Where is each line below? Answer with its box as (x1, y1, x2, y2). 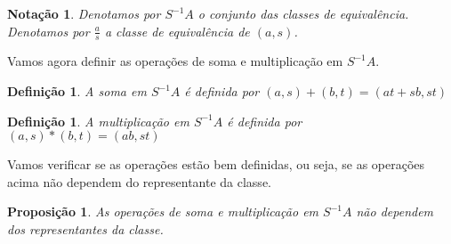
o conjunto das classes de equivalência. (197, 4, 409, 22)
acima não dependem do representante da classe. (7, 172, 271, 191)
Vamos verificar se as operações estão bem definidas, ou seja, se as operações (7, 155, 425, 174)
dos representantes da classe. (7, 219, 164, 238)
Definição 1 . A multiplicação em (7, 111, 189, 130)
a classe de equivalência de (104, 21, 250, 40)
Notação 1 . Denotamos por (7, 4, 161, 22)
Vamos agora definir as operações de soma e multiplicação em (7, 52, 343, 70)
